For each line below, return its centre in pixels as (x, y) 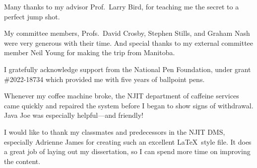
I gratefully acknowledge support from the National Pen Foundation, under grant (128, 69)
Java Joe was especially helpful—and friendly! (74, 115)
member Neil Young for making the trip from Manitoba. (90, 52)
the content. (22, 161)
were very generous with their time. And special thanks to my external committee (129, 42)
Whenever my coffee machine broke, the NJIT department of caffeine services (122, 96)
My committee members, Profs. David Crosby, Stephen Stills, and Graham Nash (127, 33)
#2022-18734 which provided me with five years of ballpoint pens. (104, 79)
